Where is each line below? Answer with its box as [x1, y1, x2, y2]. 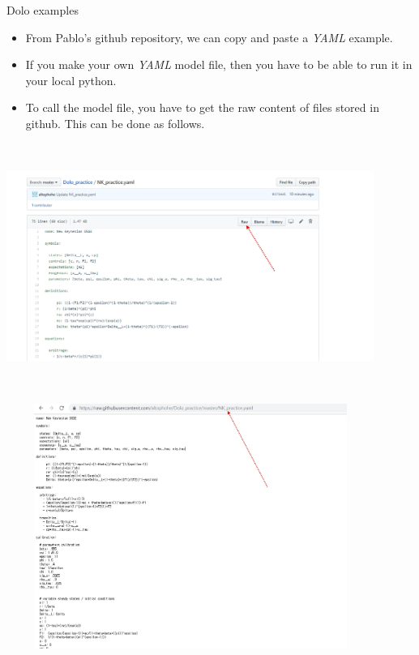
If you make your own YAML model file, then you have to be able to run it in [25, 56, 413, 73]
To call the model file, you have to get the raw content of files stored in [25, 99, 379, 116]
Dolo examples [6, 2, 79, 18]
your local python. [25, 71, 117, 88]
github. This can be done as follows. [25, 114, 205, 131]
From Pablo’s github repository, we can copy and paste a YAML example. [25, 28, 393, 45]
